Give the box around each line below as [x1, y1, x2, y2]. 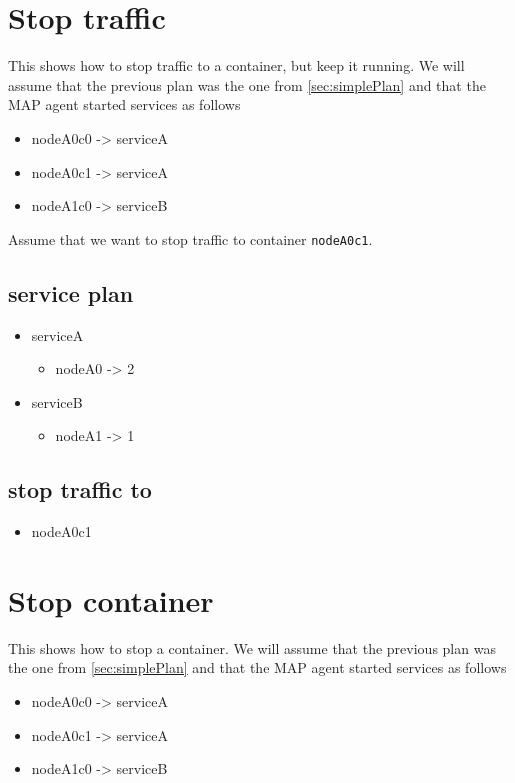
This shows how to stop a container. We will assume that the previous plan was [8, 637, 496, 658]
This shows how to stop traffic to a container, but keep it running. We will [8, 55, 465, 76]
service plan [8, 277, 134, 308]
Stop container [8, 579, 214, 620]
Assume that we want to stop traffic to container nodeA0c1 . [8, 228, 373, 249]
